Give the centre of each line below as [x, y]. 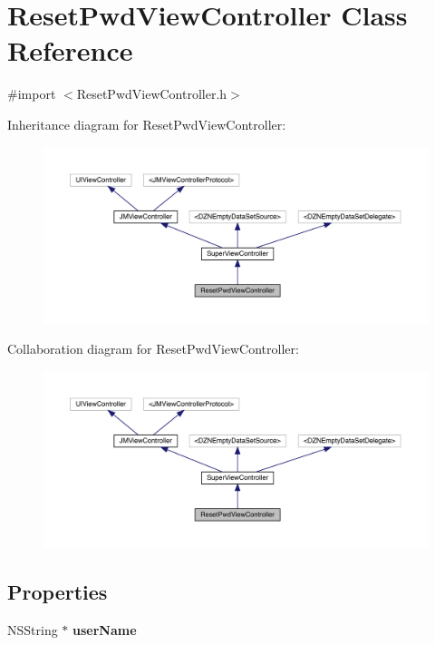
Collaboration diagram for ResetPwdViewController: [153, 349]
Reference [70, 50]
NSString [33, 629]
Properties [58, 591]
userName [105, 629]
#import [32, 94]
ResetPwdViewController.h [152, 94]
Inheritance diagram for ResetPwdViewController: [147, 124]
